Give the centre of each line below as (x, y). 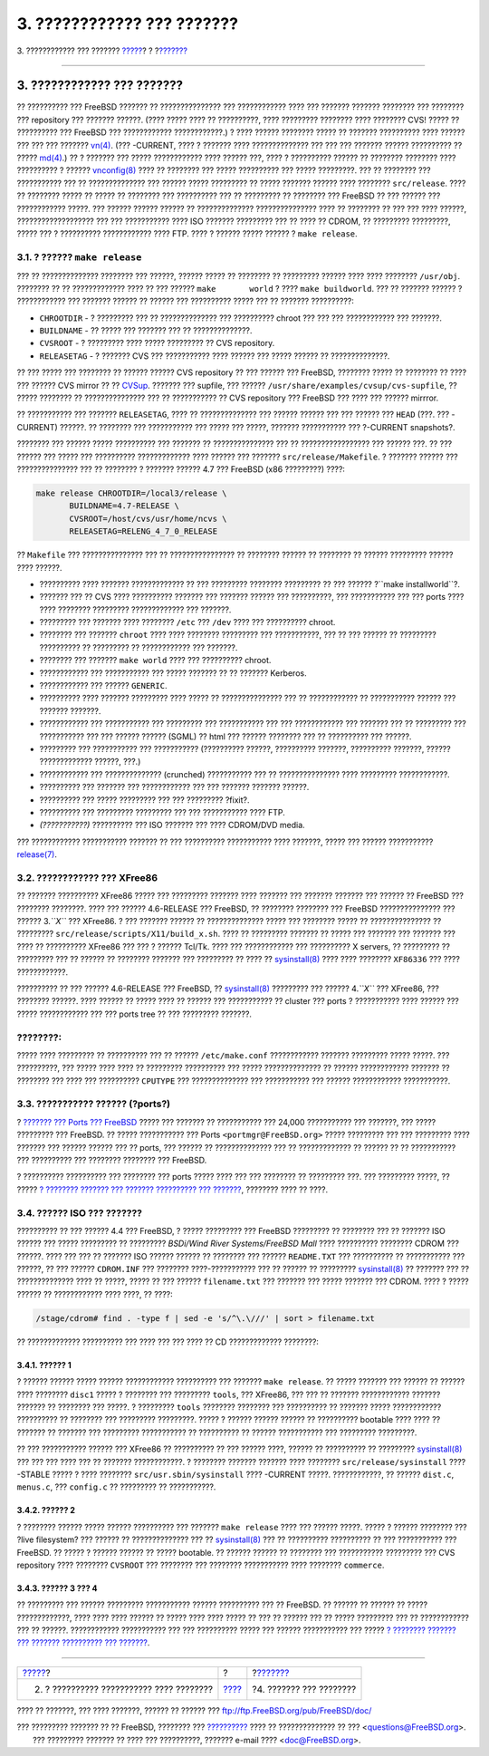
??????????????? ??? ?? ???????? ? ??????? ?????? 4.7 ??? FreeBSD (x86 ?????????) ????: (181, 469)
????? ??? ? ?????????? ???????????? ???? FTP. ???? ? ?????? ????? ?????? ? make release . (187, 234)
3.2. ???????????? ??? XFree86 (87, 877)
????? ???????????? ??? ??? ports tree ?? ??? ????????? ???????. (134, 1014)
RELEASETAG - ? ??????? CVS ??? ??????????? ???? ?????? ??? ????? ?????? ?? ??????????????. (215, 356)
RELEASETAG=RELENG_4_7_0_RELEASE (143, 531)
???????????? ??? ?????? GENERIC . (103, 686)
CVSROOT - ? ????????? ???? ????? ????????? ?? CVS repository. (157, 343)
